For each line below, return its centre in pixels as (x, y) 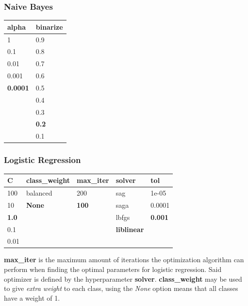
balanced (39, 192)
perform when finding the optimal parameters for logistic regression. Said (113, 269)
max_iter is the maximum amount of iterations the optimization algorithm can (124, 260)
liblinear (130, 229)
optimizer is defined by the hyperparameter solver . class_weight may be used (123, 279)
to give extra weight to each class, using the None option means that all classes (121, 288)
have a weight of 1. (32, 297)
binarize (49, 27)
